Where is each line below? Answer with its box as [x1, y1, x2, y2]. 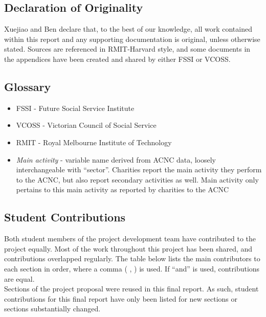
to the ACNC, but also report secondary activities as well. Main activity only [16, 174, 259, 185]
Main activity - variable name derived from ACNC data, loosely [16, 154, 216, 165]
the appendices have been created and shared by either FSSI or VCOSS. [4, 53, 231, 64]
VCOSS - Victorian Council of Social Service [16, 120, 157, 130]
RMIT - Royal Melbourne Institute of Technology [16, 137, 172, 147]
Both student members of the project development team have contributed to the [4, 233, 256, 244]
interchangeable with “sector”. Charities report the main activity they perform [16, 164, 262, 175]
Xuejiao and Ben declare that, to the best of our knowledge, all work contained [4, 24, 252, 34]
